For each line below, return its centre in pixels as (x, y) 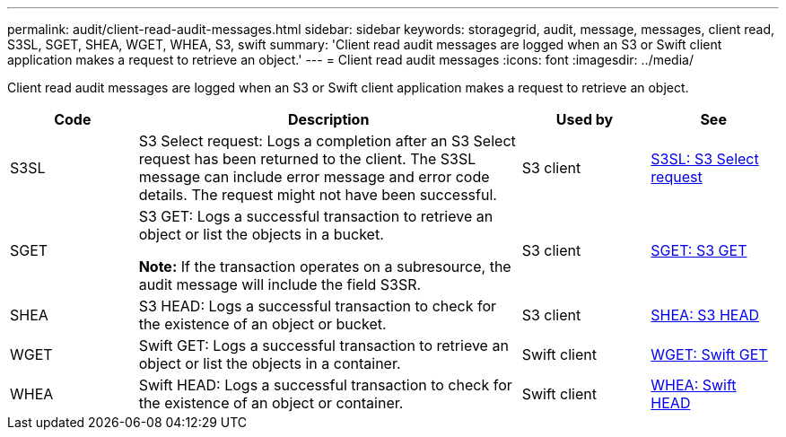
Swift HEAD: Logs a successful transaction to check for (325, 385)
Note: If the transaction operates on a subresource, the (325, 267)
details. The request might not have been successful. (318, 195)
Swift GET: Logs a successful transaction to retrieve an (323, 345)
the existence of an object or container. (271, 403)
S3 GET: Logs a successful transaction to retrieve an (316, 216)
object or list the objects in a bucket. (261, 234)
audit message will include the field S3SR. (280, 284)
